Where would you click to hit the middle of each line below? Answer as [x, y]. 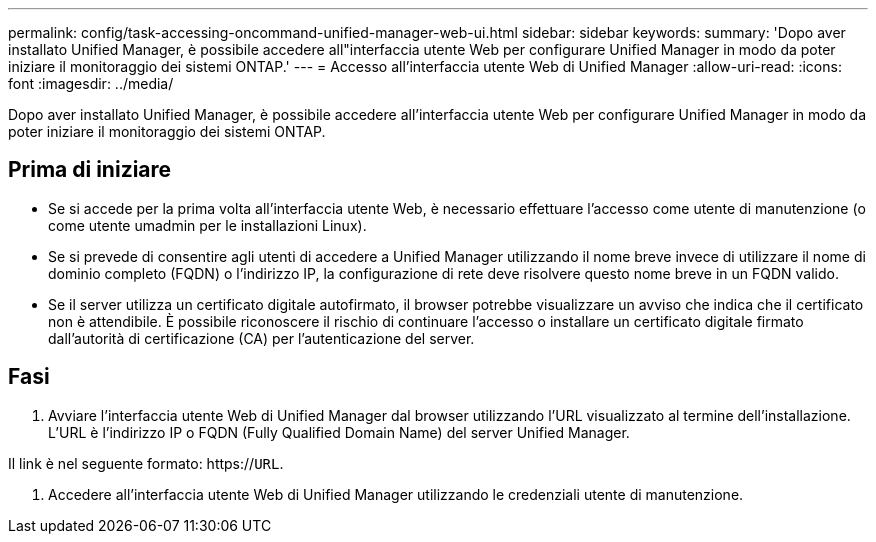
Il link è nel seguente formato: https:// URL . [146, 463]
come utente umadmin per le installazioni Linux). [207, 225]
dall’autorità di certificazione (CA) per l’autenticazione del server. [261, 338]
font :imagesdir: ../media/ [91, 83]
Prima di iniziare [90, 170]
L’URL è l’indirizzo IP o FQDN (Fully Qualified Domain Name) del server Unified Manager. [339, 432]
